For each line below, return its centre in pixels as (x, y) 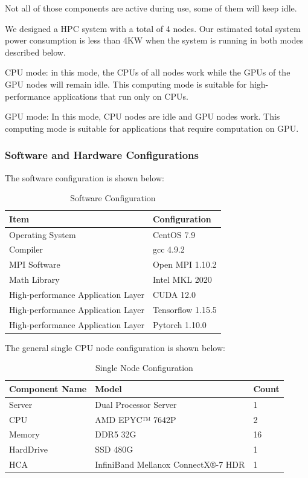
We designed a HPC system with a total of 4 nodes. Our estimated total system (153, 28)
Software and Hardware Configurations (102, 155)
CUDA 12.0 (174, 294)
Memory (24, 434)
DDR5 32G (116, 434)
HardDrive (29, 449)
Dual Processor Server (136, 404)
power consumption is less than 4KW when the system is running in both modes (154, 40)
